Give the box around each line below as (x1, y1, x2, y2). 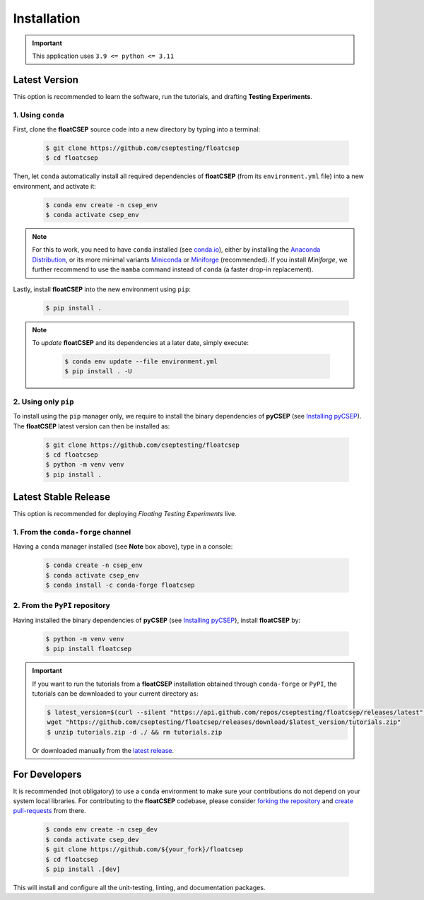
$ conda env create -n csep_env (45, 201, 158, 209)
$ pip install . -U (64, 368, 132, 375)
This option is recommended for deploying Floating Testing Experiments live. (13, 510, 237, 518)
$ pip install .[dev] (45, 865, 121, 873)
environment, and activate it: (13, 182, 97, 190)
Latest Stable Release (13, 491, 111, 503)
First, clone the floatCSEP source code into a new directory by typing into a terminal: (13, 124, 261, 134)
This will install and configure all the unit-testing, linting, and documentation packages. (13, 883, 266, 892)
